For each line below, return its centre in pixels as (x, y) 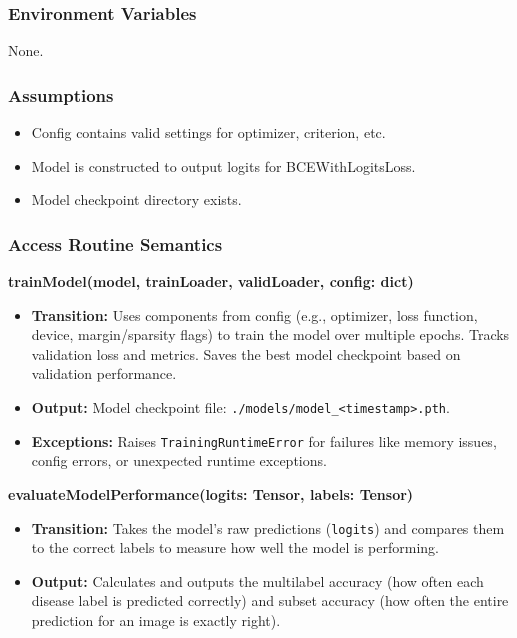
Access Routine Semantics (115, 243)
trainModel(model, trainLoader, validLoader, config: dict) (211, 281)
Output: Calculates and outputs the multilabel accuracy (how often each (257, 580)
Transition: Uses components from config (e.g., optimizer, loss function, (254, 314)
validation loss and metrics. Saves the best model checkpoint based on (246, 353)
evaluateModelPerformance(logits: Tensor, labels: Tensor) (211, 493)
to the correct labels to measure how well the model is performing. (235, 547)
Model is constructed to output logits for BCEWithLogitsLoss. (223, 165)
